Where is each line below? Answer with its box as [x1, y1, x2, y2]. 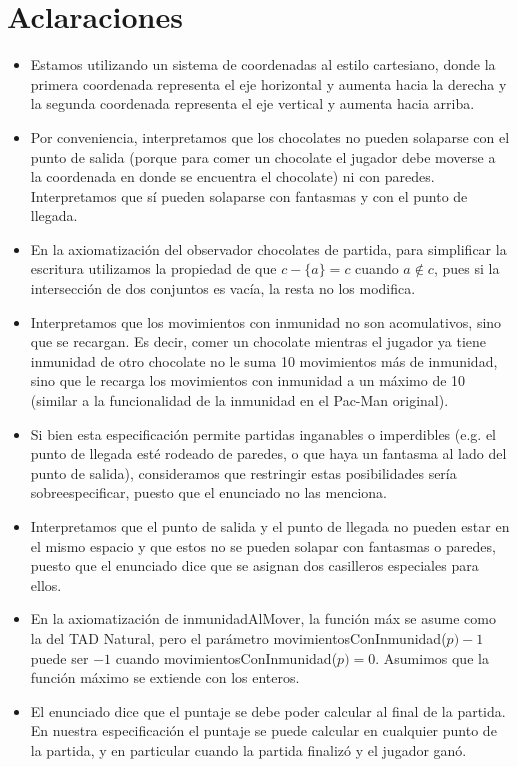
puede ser [30, 647, 89, 668]
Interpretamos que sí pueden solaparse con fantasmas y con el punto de [30, 185, 468, 206]
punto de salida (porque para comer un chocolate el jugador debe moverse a [30, 146, 496, 167]
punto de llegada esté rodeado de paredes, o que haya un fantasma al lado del [30, 443, 507, 464]
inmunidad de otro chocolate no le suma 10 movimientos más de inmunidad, [30, 350, 498, 371]
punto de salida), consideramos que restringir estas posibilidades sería [30, 462, 457, 483]
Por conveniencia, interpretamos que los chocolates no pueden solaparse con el [30, 126, 510, 147]
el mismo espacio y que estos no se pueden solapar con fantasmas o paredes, [30, 535, 496, 556]
